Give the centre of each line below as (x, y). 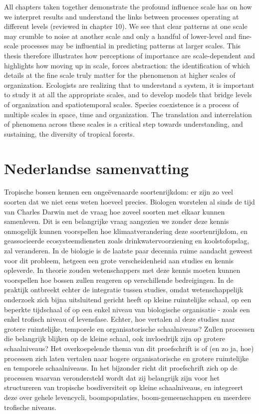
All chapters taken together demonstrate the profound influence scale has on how (128, 6)
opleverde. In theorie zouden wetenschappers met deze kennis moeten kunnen (122, 270)
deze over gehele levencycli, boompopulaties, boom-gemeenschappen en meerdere (128, 397)
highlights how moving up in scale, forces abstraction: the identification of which (127, 65)
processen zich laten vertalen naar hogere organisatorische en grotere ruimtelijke (127, 358)
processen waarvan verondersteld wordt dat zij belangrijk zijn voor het (112, 377)
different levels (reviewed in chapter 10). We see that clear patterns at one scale (126, 26)
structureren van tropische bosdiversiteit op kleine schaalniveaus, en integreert (124, 387)
